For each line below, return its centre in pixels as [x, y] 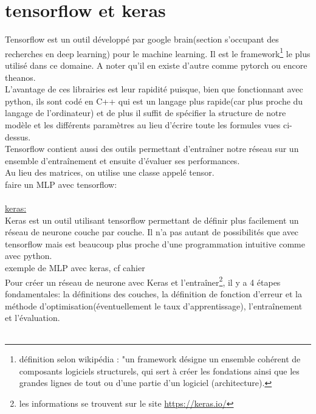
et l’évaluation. [33, 318]
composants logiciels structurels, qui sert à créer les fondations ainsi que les [159, 371]
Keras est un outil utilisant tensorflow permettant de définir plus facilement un [152, 220]
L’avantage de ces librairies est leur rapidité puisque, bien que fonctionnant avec [154, 89]
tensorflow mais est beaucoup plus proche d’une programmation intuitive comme [155, 243]
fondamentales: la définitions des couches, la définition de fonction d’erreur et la [153, 293]
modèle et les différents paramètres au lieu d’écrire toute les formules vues [143, 124]
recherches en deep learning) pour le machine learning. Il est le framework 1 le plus [158, 52]
